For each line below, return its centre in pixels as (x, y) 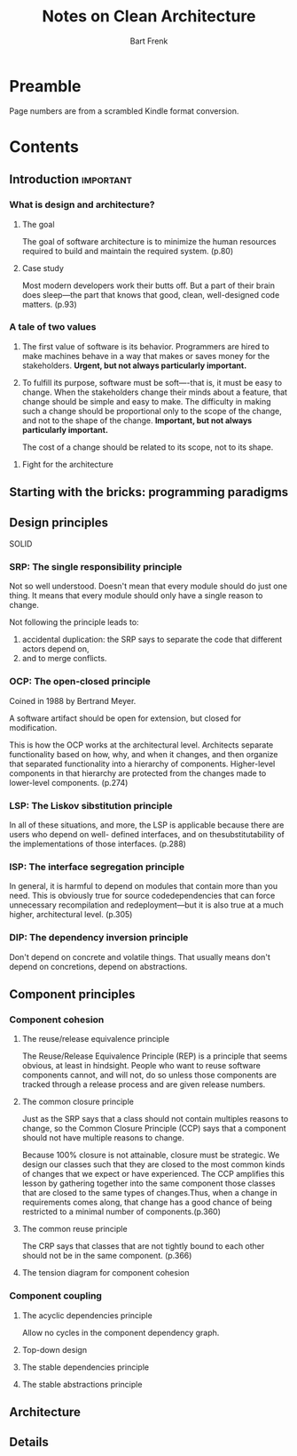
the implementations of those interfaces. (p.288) (98, 844)
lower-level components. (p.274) (69, 782)
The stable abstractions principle (82, 1384)
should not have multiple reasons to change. (103, 1138)
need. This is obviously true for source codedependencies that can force (142, 896)
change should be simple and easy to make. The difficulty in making (147, 401)
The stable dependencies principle (85, 1367)
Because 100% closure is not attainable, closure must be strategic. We (151, 1155)
